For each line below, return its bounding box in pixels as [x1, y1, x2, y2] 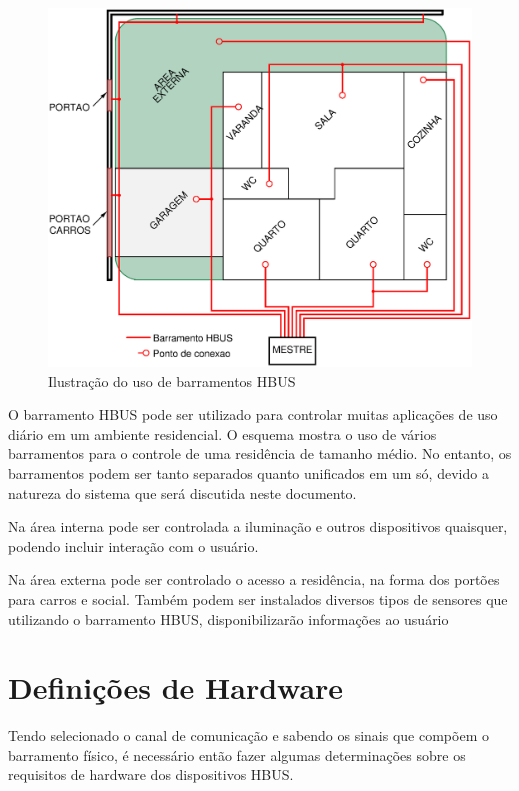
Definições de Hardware [8, 667, 344, 708]
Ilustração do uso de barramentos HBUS [48, 370, 296, 391]
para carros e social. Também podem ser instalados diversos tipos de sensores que [8, 588, 508, 609]
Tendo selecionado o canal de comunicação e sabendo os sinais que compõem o [8, 725, 489, 746]
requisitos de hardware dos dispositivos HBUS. [8, 764, 294, 785]
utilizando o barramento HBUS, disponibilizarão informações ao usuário [8, 608, 449, 629]
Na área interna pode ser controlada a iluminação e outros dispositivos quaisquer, [8, 516, 508, 537]
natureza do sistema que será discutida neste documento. [8, 482, 357, 503]
